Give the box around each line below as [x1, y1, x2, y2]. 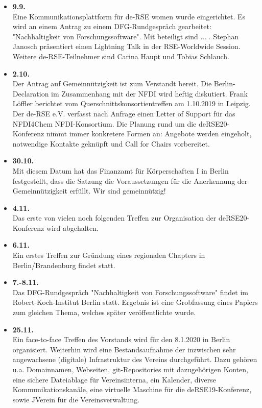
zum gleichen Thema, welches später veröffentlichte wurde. [12, 307, 196, 318]
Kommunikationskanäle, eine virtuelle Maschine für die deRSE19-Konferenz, [12, 384, 252, 395]
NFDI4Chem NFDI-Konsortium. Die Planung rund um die [12, 118, 197, 129]
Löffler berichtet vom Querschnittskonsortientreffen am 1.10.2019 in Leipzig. [12, 98, 251, 109]
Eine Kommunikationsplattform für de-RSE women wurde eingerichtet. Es [12, 11, 246, 21]
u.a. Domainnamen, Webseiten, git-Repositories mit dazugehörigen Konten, [12, 364, 248, 374]
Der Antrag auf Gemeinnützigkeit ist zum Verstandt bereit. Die [12, 78, 212, 89]
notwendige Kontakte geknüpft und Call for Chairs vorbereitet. [12, 138, 210, 149]
